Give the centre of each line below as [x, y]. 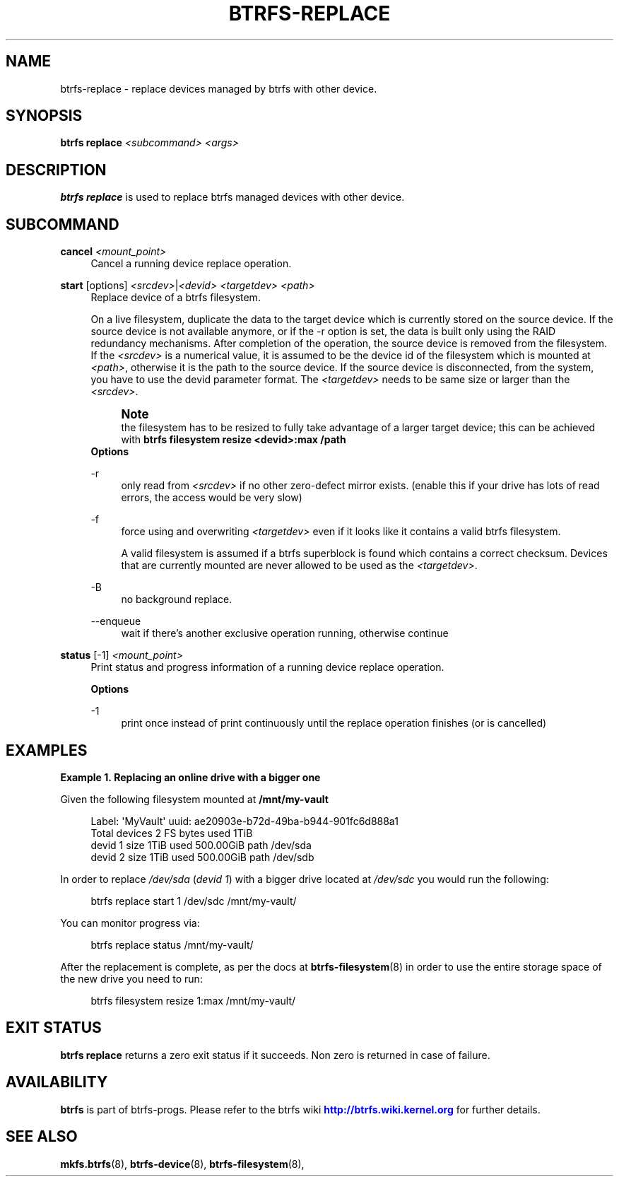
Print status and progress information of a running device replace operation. [267, 667]
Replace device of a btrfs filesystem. [176, 298]
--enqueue [116, 621]
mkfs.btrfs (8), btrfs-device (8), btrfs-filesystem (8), [182, 1164]
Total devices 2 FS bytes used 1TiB [172, 833]
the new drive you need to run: [131, 978]
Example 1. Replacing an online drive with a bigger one [190, 777]
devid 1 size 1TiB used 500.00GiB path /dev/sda [201, 845]
